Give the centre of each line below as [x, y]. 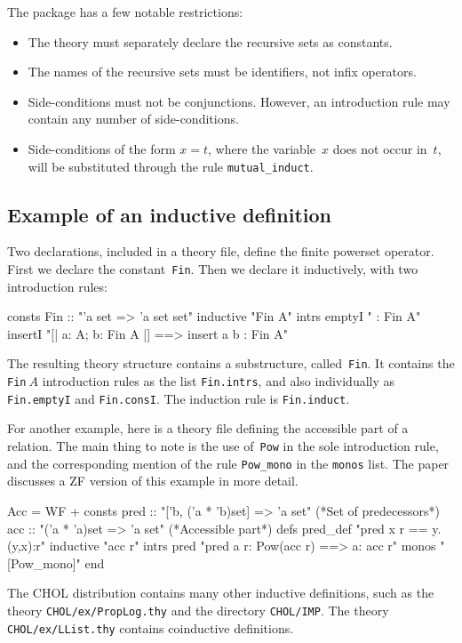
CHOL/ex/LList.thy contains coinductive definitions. [151, 627]
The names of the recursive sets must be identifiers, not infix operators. [222, 72]
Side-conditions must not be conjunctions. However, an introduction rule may [239, 101]
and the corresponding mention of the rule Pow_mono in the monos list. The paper [228, 463]
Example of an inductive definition [169, 214]
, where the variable [262, 148]
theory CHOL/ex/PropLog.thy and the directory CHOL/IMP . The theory [198, 610]
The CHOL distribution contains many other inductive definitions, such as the [221, 593]
